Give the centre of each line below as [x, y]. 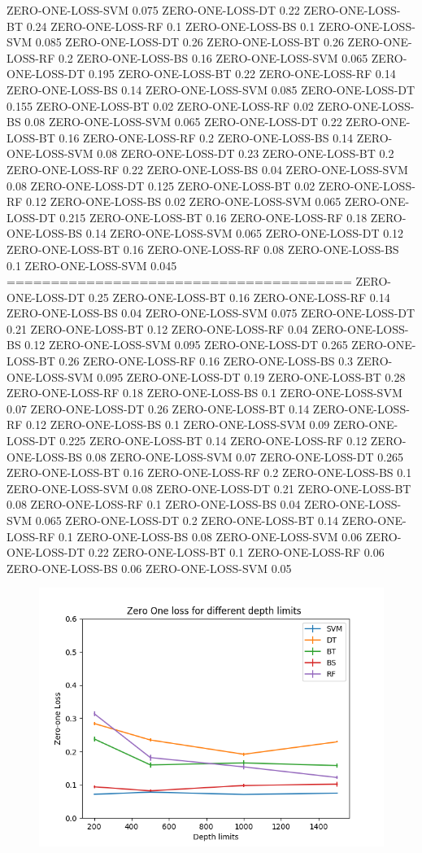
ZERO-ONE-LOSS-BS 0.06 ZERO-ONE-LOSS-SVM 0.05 [149, 568]
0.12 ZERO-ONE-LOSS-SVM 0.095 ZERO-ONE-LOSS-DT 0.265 [186, 345]
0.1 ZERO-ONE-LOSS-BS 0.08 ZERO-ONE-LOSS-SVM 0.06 [210, 536]
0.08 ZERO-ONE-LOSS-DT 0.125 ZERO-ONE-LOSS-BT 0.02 [161, 185]
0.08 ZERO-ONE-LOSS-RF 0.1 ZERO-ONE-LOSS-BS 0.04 [154, 504]
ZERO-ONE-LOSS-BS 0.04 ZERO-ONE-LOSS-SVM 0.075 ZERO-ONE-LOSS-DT [211, 313]
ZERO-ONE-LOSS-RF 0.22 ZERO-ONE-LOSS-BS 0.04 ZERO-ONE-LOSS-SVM [207, 169]
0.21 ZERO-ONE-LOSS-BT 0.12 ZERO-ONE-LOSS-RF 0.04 [157, 328]
